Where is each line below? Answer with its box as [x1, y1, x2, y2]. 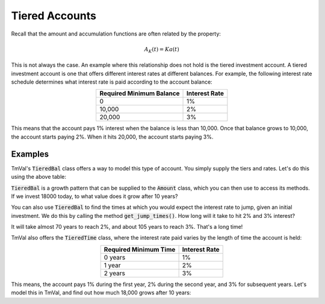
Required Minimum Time [104, 245, 176, 253]
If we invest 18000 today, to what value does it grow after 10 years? [11, 193, 178, 200]
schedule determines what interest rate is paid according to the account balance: [11, 78, 213, 85]
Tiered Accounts [11, 9, 96, 22]
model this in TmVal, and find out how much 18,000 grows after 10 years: [11, 289, 191, 296]
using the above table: [11, 173, 66, 181]
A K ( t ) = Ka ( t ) [144, 46, 180, 54]
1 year [104, 261, 121, 269]
